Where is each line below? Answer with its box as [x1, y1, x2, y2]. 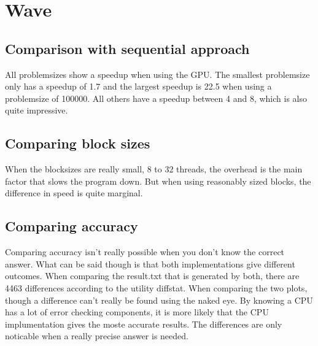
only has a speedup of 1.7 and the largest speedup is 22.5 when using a [5, 80, 272, 93]
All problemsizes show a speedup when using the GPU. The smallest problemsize [5, 67, 310, 80]
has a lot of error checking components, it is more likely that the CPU [5, 306, 269, 318]
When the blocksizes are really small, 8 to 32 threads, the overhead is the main [5, 163, 303, 175]
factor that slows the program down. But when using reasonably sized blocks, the [5, 174, 311, 187]
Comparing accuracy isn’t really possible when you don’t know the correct [5, 245, 285, 258]
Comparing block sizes [5, 134, 150, 153]
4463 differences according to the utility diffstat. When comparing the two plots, [5, 281, 308, 294]
